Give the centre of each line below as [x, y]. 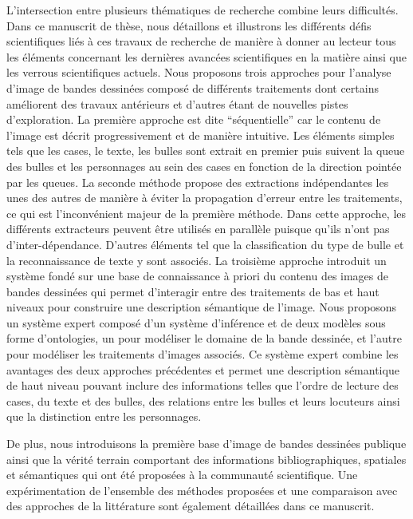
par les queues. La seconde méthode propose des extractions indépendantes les [198, 182]
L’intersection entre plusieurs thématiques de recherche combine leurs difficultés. [203, 10]
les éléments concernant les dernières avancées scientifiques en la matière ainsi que [206, 56]
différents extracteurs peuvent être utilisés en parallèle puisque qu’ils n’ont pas [198, 229]
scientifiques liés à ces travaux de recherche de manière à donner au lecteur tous [201, 41]
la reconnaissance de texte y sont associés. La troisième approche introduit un [197, 260]
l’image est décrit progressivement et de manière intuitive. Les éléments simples [201, 135]
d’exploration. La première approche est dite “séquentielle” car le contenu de [194, 119]
